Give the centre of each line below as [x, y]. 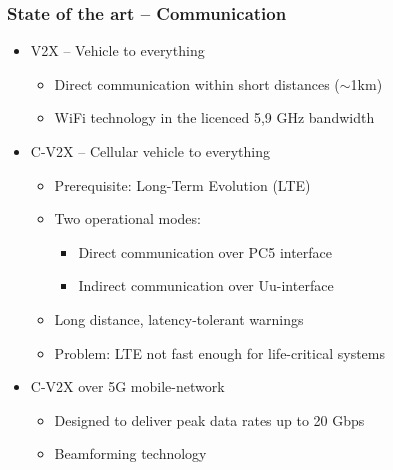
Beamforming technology [130, 453]
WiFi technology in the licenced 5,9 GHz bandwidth [214, 117]
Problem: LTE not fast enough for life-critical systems [219, 352]
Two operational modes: [127, 218]
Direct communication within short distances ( [197, 83]
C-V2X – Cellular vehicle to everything [150, 151]
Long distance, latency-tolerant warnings [179, 318]
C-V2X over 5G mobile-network [127, 386]
